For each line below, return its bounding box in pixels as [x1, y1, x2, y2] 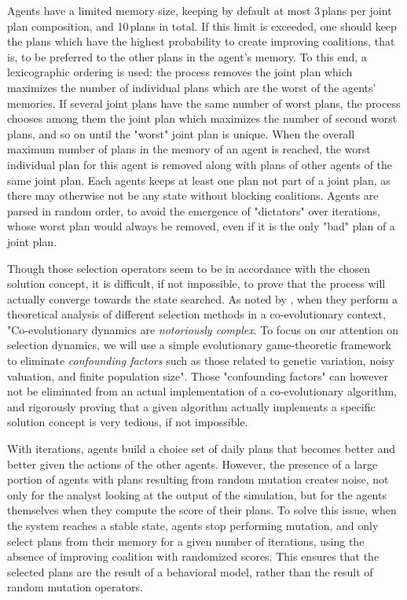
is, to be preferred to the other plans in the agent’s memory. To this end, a [7, 48, 367, 64]
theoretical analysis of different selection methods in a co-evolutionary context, [7, 306, 386, 322]
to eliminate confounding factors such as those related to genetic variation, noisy [7, 352, 394, 369]
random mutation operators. [7, 579, 143, 595]
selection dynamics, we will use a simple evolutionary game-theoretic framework [7, 337, 391, 353]
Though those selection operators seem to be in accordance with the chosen [7, 260, 371, 276]
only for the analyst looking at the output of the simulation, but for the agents [7, 486, 387, 502]
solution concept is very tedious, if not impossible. [7, 414, 248, 430]
